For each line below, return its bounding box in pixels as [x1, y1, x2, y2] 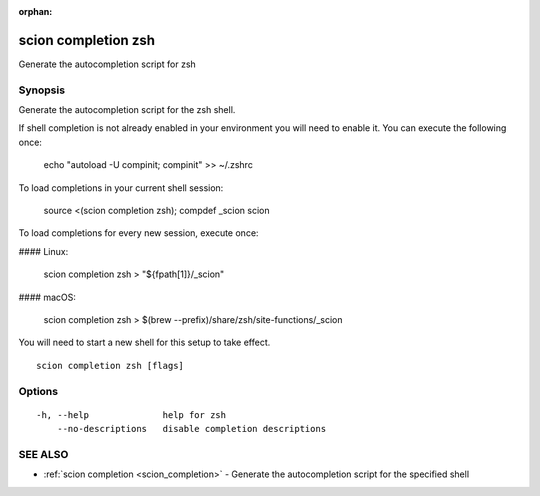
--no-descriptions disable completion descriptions [56, 423, 327, 435]
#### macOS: [18, 291, 77, 303]
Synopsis [18, 83, 65, 97]
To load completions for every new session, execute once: [18, 227, 259, 239]
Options [18, 384, 59, 398]
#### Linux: [18, 245, 69, 257]
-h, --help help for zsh [36, 409, 227, 420]
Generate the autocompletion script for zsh [18, 58, 197, 70]
